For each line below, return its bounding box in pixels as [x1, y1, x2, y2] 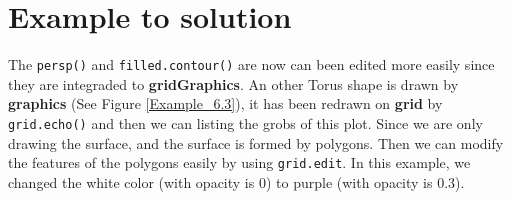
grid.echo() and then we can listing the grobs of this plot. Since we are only [8, 112, 483, 133]
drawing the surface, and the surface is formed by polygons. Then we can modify [8, 132, 504, 153]
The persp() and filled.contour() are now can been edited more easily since [8, 54, 495, 75]
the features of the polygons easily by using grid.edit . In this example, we [8, 152, 471, 173]
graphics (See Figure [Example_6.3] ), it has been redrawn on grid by [8, 93, 443, 114]
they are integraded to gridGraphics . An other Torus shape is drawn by [8, 73, 459, 94]
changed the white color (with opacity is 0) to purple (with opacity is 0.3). [8, 171, 465, 192]
